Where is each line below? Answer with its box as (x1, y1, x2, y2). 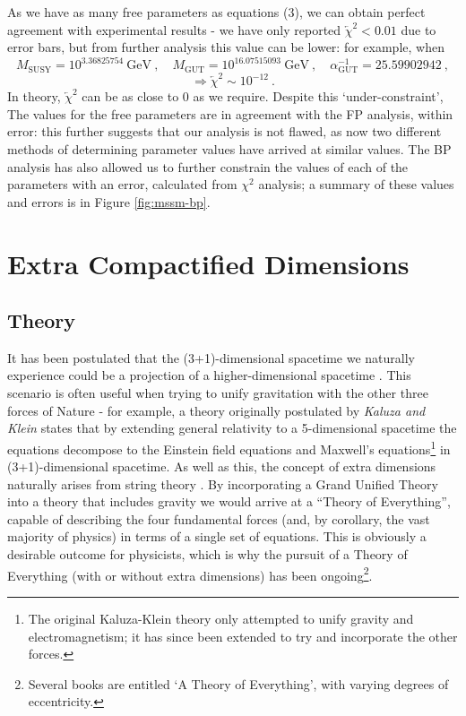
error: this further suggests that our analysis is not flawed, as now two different (7, 122, 442, 141)
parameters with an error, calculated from (7, 175, 237, 194)
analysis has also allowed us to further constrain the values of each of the (7, 157, 409, 176)
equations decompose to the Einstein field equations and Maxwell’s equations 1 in (7, 436, 451, 458)
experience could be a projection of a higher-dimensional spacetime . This (7, 366, 411, 384)
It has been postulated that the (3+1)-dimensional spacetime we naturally (7, 348, 415, 367)
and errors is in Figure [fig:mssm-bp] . (7, 192, 211, 211)
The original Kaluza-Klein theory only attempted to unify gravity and (28, 608, 414, 627)
